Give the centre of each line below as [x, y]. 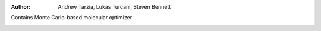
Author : [21, 7]
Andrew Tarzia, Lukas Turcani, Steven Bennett [114, 7]
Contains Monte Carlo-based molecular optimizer [72, 18]
